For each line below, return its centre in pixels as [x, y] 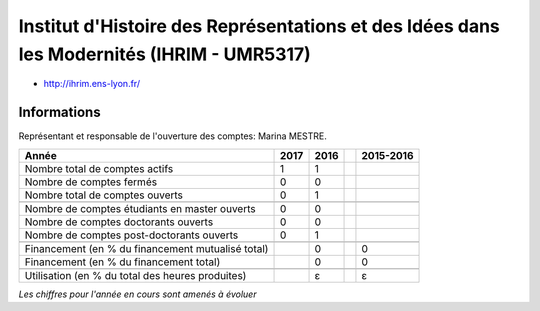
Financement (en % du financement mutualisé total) [146, 248]
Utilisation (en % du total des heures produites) [135, 275]
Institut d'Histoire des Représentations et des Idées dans [259, 26]
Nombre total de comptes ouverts [104, 195]
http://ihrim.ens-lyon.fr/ [91, 84]
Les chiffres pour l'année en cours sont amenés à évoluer [137, 294]
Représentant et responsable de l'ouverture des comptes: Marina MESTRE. [172, 136]
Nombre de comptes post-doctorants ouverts [131, 235]
